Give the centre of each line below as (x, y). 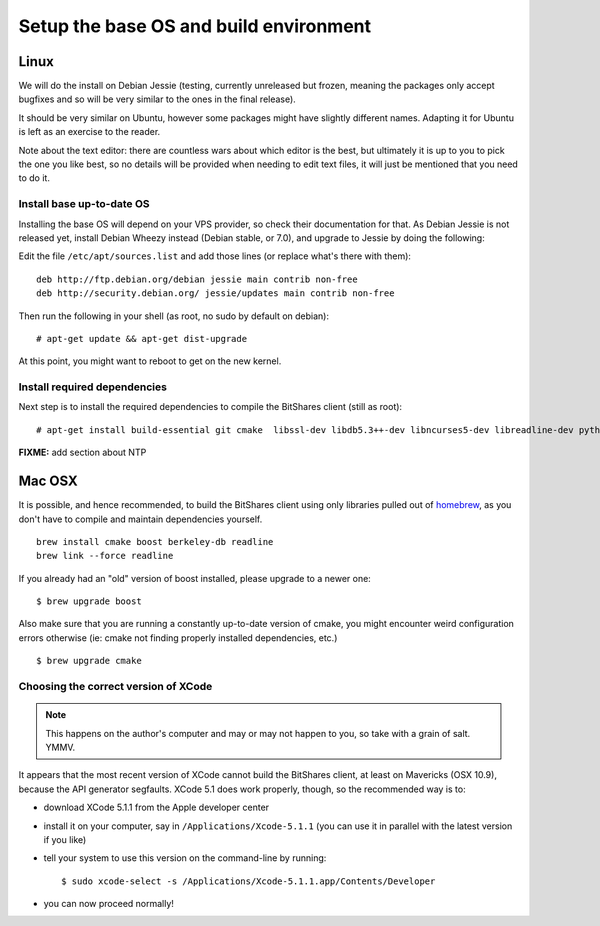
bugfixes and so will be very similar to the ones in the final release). (157, 99)
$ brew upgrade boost (89, 601)
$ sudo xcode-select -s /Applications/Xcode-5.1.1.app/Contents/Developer (248, 881)
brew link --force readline (105, 556)
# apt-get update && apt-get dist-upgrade (142, 338)
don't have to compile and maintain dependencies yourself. (140, 519)
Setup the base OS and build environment (195, 26)
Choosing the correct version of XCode (115, 686)
